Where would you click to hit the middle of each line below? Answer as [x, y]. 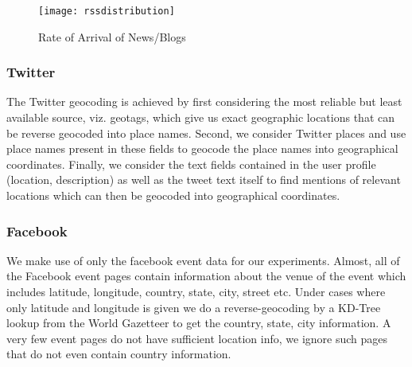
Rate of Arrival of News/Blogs [112, 36]
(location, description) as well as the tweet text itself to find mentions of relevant [204, 180]
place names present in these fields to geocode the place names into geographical [202, 148]
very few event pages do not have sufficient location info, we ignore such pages [197, 338]
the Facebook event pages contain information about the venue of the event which [206, 276]
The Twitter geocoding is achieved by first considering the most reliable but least [204, 102]
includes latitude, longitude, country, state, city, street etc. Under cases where [196, 292]
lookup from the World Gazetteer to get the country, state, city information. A [199, 323]
